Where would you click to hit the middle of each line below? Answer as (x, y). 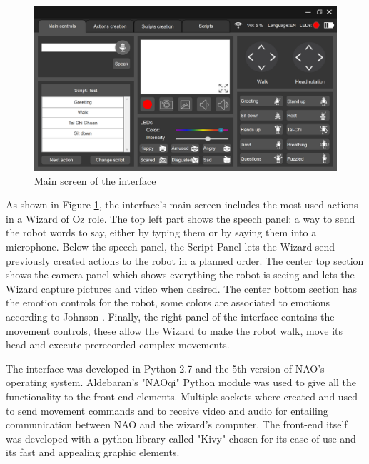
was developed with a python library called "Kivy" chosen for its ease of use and (181, 438)
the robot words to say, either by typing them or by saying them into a (161, 232)
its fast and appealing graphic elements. (93, 452)
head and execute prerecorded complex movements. (118, 344)
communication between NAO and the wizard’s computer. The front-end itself (177, 424)
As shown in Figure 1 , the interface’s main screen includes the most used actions (182, 205)
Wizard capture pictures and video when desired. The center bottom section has (182, 288)
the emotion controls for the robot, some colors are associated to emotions (168, 302)
